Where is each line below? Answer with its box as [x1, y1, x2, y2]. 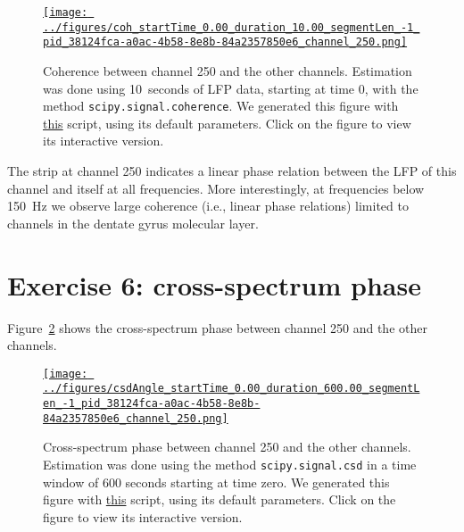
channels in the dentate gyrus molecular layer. [7, 213, 259, 232]
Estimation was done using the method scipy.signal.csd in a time [43, 454, 417, 473]
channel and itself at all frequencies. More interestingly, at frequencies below [7, 179, 425, 197]
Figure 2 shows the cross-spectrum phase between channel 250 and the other [7, 318, 427, 337]
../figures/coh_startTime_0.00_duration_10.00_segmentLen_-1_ [43, 21, 420, 34]
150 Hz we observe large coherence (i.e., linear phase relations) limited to [7, 196, 409, 215]
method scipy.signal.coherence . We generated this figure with [43, 96, 399, 115]
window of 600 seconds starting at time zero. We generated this [43, 472, 390, 491]
